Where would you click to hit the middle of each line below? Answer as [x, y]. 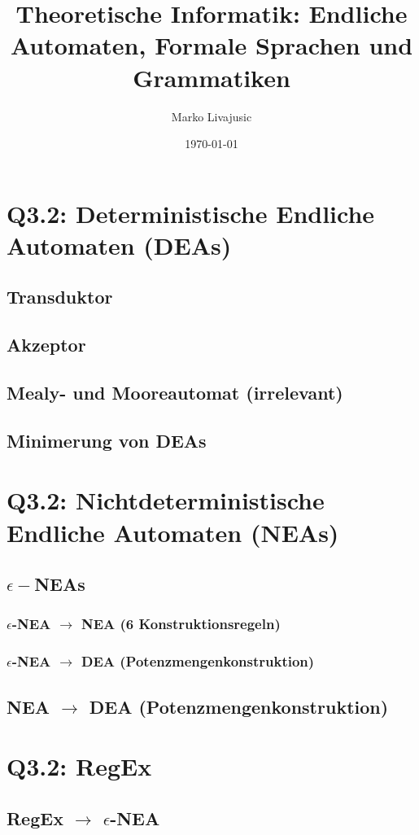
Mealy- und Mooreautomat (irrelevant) [175, 393]
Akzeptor [46, 345]
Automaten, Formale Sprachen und [212, 45]
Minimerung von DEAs [107, 440]
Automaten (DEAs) [119, 245]
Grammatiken [212, 77]
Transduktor [60, 297]
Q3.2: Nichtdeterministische [166, 500]
